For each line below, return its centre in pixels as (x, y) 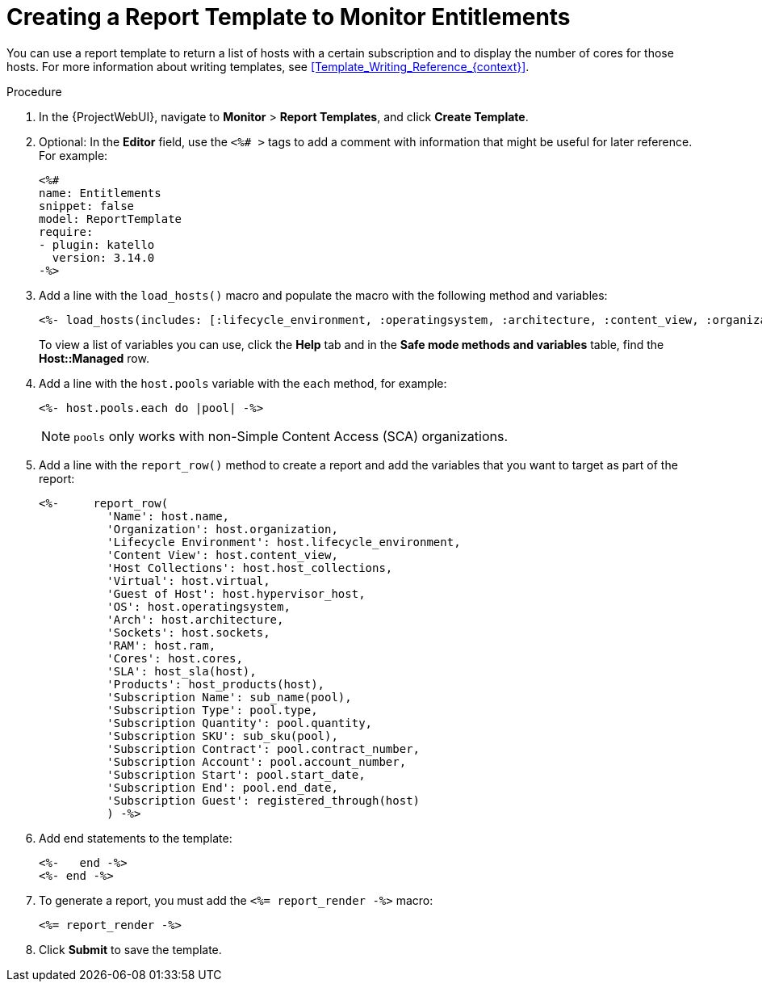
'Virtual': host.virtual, (188, 580)
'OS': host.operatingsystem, (199, 606)
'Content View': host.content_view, (222, 555)
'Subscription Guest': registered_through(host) (264, 800)
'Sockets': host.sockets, (188, 632)
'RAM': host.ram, (161, 645)
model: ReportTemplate (111, 219)
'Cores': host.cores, (175, 658)
